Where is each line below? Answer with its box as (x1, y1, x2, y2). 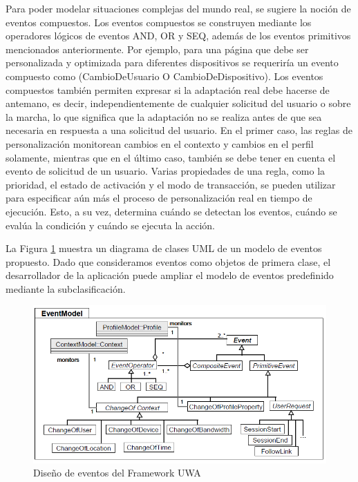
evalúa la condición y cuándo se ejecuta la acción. (6, 218, 216, 232)
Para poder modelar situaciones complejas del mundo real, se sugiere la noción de (6, 1, 351, 15)
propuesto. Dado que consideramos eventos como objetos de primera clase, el (6, 254, 331, 269)
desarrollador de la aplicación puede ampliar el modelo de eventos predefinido (6, 268, 334, 282)
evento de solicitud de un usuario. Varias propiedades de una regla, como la (6, 164, 326, 178)
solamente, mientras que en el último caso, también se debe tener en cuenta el (6, 150, 336, 164)
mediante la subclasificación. (6, 281, 126, 296)
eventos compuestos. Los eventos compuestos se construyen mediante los (6, 15, 312, 29)
